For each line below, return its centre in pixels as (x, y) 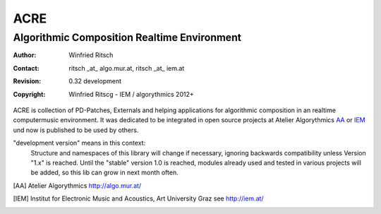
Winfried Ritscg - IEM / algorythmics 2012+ (131, 94)
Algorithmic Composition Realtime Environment (127, 37)
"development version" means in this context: (79, 143)
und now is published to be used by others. (76, 130)
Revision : (27, 81)
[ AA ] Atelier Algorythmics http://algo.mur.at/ (77, 185)
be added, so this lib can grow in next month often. (105, 172)
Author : (25, 55)
